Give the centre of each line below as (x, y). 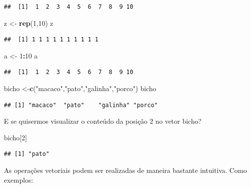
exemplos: (19, 179)
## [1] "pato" (27, 154)
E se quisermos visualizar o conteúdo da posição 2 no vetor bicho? (103, 121)
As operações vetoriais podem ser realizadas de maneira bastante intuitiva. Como (125, 170)
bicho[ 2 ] (16, 137)
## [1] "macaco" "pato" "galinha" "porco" (81, 105)
